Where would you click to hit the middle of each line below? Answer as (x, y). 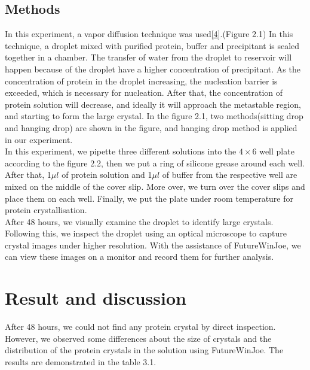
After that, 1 (28, 175)
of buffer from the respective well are (230, 175)
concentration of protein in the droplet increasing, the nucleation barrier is (141, 81)
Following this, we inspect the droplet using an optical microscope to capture (146, 233)
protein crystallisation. (46, 210)
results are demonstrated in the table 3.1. (81, 361)
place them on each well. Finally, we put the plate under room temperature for (149, 198)
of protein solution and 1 (107, 175)
